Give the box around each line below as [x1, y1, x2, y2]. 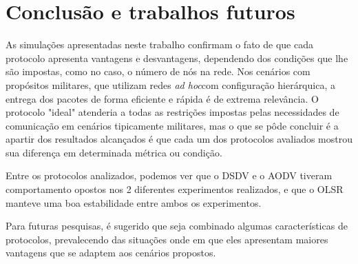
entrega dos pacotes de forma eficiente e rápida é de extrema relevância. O [6, 91, 319, 105]
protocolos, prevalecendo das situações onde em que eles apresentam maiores [6, 232, 328, 246]
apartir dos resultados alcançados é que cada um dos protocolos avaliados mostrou [6, 132, 353, 146]
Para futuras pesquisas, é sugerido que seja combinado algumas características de [6, 219, 348, 233]
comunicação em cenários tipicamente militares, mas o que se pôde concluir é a [6, 118, 339, 132]
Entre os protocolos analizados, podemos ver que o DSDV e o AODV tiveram [6, 168, 333, 183]
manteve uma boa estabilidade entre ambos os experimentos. [6, 195, 262, 210]
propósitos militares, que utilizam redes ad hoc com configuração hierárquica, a [6, 77, 335, 92]
